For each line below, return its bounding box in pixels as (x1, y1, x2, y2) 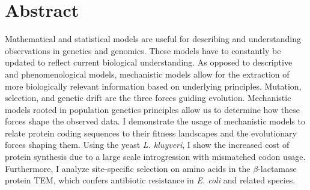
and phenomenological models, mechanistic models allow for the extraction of (5, 67, 290, 80)
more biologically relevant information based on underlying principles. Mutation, (5, 79, 302, 92)
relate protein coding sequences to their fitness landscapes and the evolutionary (5, 126, 297, 139)
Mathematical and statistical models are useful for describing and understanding (5, 32, 301, 45)
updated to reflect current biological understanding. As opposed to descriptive (5, 56, 293, 69)
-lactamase (258, 162, 297, 174)
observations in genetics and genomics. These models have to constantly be (5, 44, 281, 57)
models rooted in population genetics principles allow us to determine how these (5, 103, 300, 115)
